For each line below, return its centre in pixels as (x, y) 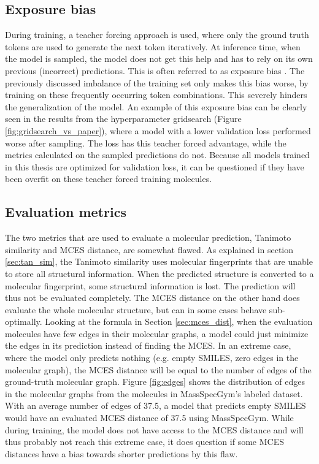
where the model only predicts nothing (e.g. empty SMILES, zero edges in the (152, 358)
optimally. (24, 321)
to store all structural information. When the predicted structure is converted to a (159, 273)
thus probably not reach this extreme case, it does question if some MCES (144, 442)
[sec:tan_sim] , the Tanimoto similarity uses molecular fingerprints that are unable (159, 261)
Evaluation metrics (66, 212)
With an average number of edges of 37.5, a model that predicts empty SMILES (156, 405)
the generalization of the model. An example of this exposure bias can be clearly (156, 106)
